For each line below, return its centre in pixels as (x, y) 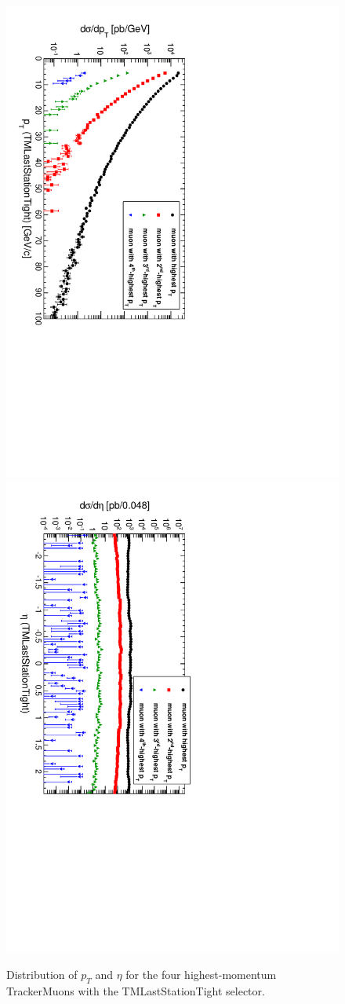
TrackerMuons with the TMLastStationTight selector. (136, 990)
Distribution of (42, 975)
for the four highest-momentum (201, 975)
